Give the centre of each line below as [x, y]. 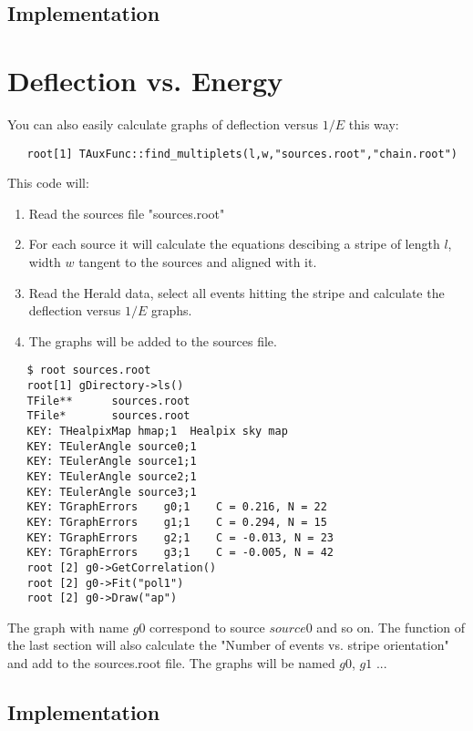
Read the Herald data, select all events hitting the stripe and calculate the [236, 292]
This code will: [48, 183]
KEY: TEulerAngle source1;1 [112, 462]
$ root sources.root [89, 371]
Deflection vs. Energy [145, 80]
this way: [374, 124]
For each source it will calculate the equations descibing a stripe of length [234, 244]
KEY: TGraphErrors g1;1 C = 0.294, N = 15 [177, 522]
